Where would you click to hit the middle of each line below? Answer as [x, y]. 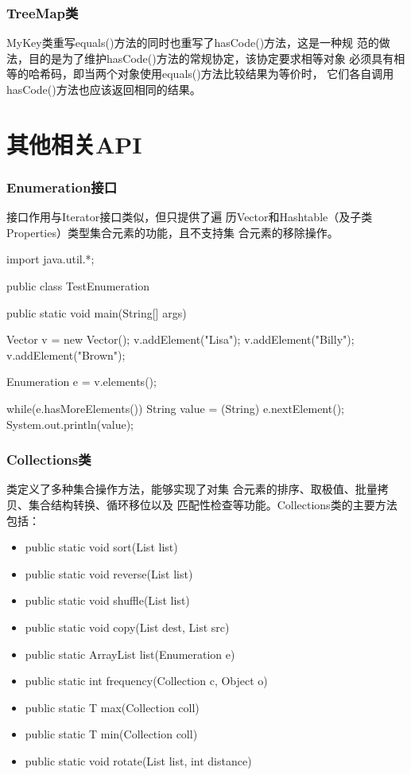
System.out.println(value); [70, 424]
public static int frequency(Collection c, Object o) [146, 681]
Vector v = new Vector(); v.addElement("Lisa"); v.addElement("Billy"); [180, 339]
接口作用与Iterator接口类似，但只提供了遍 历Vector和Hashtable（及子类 [190, 217]
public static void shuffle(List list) [107, 600]
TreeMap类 [43, 12]
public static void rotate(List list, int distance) [138, 760]
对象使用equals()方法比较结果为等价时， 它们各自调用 [256, 74]
